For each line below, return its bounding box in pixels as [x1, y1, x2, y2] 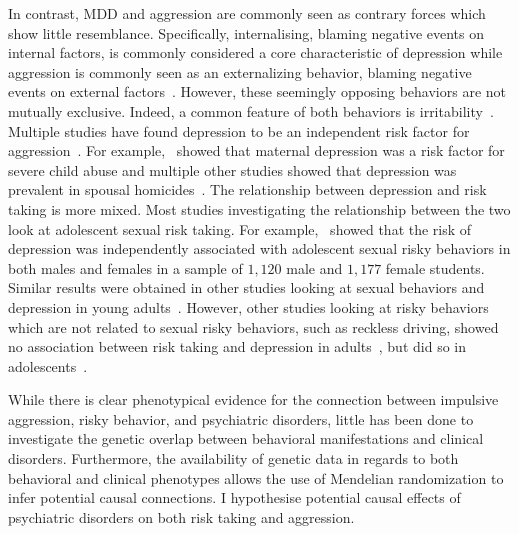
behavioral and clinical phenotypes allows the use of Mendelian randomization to [8, 467, 504, 488]
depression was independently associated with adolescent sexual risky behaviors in [8, 238, 511, 259]
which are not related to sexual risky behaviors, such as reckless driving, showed [8, 316, 499, 337]
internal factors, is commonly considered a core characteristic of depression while [8, 42, 503, 63]
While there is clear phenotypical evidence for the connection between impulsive [8, 389, 499, 410]
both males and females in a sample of [8, 257, 243, 278]
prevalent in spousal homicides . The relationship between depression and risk [8, 179, 487, 200]
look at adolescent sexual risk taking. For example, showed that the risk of [8, 218, 472, 239]
